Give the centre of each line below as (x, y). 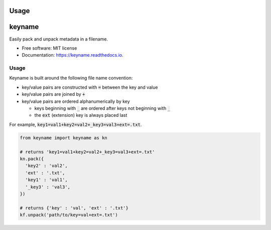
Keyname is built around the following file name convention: (71, 78)
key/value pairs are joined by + (53, 94)
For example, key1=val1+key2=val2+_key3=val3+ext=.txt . (76, 124)
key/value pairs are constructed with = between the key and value (90, 87)
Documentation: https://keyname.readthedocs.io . (73, 55)
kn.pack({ (32, 159)
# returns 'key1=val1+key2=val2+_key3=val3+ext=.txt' (87, 152)
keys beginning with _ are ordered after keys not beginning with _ (102, 108)
